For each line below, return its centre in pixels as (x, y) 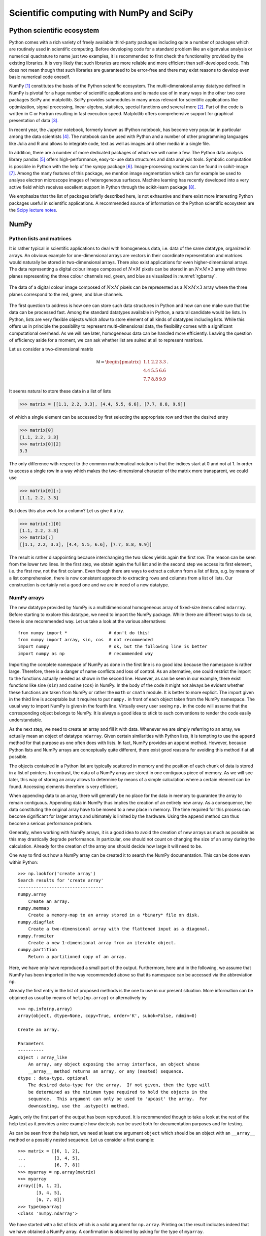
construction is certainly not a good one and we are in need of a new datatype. (89, 585)
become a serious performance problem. (51, 823)
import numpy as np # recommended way (85, 653)
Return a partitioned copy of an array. (78, 956)
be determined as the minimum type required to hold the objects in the (118, 1092)
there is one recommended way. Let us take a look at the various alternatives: (88, 621)
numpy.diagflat (36, 922)
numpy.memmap (33, 908)
